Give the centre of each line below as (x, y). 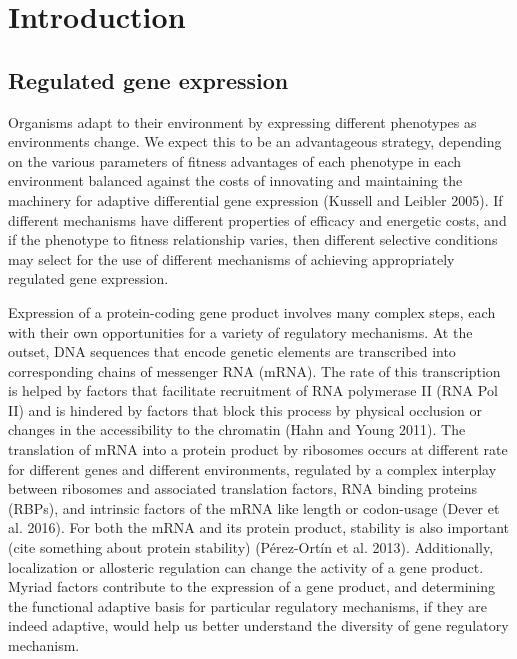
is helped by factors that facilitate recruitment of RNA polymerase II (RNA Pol (253, 390)
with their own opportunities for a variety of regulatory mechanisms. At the (240, 331)
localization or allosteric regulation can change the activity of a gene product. (246, 566)
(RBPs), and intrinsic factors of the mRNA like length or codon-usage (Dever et (254, 507)
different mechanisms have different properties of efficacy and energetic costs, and (257, 219)
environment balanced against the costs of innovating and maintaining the (235, 180)
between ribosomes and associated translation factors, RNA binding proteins (243, 488)
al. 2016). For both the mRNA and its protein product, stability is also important (259, 527)
